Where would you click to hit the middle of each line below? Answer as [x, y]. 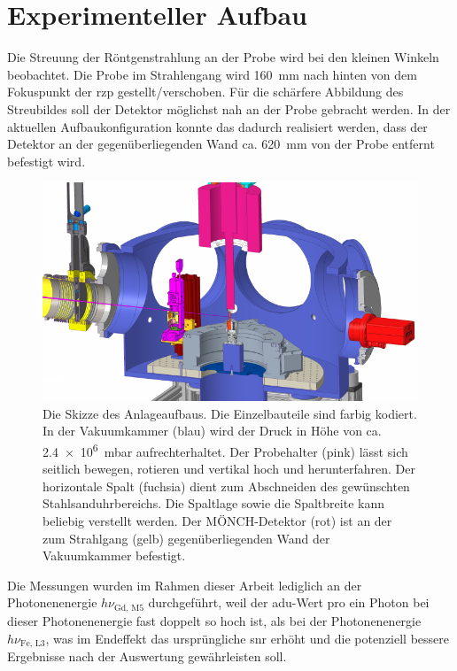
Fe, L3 [33, 643]
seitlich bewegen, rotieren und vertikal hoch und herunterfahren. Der [229, 469]
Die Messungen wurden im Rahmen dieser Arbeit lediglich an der [185, 585]
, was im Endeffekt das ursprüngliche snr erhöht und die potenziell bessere [248, 638]
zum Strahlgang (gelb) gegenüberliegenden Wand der [186, 538]
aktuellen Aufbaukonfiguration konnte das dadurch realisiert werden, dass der [217, 126]
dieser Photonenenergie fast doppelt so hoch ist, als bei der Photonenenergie [214, 620]
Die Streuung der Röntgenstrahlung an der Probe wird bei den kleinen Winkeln [223, 57]
